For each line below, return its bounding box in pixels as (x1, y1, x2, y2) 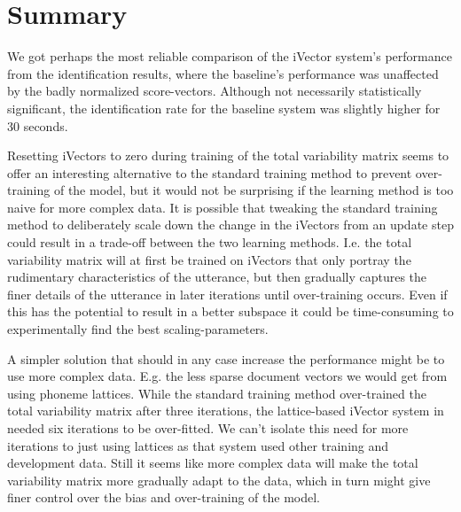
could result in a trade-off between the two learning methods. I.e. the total (7, 233, 412, 252)
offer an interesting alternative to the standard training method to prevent (7, 163, 412, 182)
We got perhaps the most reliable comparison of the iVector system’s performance (7, 47, 452, 66)
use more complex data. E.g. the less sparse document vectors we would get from (7, 367, 448, 385)
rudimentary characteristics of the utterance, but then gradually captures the (7, 268, 427, 286)
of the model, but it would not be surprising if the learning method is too (53, 181, 454, 199)
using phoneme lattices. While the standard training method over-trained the (7, 384, 426, 402)
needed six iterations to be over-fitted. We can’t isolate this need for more (7, 419, 409, 437)
